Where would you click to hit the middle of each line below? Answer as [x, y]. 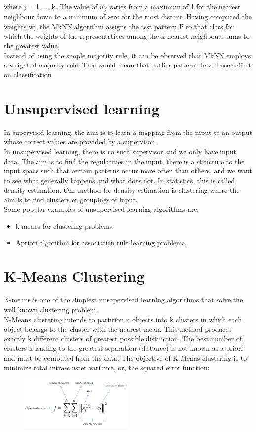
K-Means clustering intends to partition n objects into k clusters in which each [123, 319]
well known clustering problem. [51, 309]
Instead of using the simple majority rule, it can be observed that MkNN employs [128, 55]
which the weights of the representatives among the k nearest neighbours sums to [127, 36]
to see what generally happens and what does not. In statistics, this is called [120, 180]
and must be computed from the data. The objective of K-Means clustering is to [126, 357]
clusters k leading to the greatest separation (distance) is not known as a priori [124, 348]
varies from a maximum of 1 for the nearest [175, 6]
